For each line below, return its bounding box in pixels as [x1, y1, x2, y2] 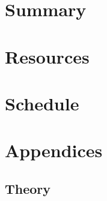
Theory [5, 179, 51, 197]
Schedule [5, 91, 79, 115]
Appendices [5, 138, 103, 163]
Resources [5, 44, 90, 68]
